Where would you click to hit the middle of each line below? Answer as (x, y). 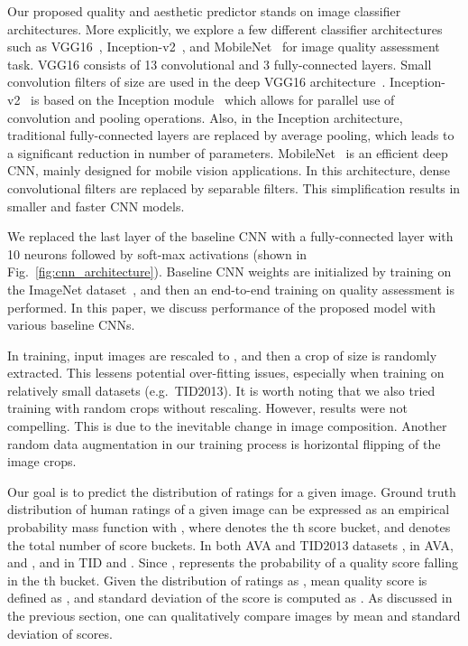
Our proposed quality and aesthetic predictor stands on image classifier (204, 11)
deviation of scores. (60, 633)
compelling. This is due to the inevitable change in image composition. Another (227, 426)
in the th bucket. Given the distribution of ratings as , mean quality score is (217, 580)
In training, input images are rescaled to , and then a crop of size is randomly (222, 355)
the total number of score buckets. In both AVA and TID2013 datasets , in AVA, (230, 544)
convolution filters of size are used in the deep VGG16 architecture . (197, 82)
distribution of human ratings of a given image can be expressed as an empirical (229, 509)
